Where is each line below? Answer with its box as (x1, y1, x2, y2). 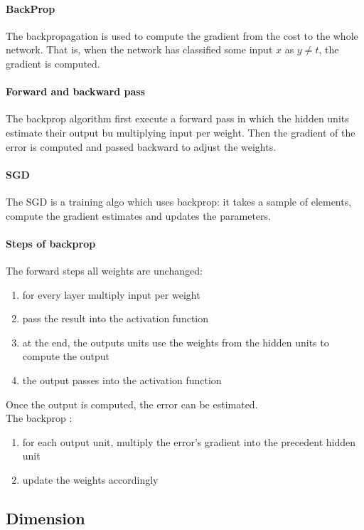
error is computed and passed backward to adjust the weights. (6, 139, 277, 154)
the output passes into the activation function (22, 372, 222, 387)
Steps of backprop (6, 235, 96, 250)
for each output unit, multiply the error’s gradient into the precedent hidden (22, 434, 355, 449)
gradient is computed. (6, 55, 100, 70)
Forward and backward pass (6, 84, 145, 99)
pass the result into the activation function (22, 311, 209, 326)
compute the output (22, 349, 109, 364)
